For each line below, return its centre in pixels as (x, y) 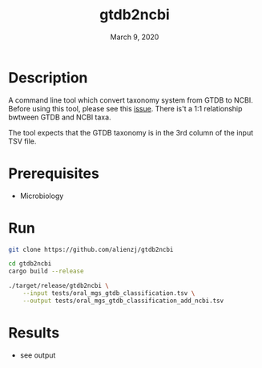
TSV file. (22, 141)
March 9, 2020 (135, 37)
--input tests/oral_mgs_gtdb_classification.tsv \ (109, 293)
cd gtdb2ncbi (30, 264)
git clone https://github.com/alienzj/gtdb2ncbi (91, 249)
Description (48, 77)
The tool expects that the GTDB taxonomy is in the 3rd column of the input (131, 132)
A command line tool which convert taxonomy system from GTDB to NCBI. (131, 100)
